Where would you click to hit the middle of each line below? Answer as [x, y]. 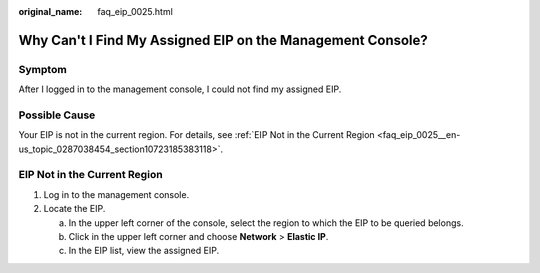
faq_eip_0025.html [135, 11]
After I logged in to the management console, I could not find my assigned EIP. [180, 89]
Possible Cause [57, 115]
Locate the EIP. [74, 209]
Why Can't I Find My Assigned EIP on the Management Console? [223, 40]
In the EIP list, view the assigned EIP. [144, 251]
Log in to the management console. [116, 194]
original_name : [50, 11]
